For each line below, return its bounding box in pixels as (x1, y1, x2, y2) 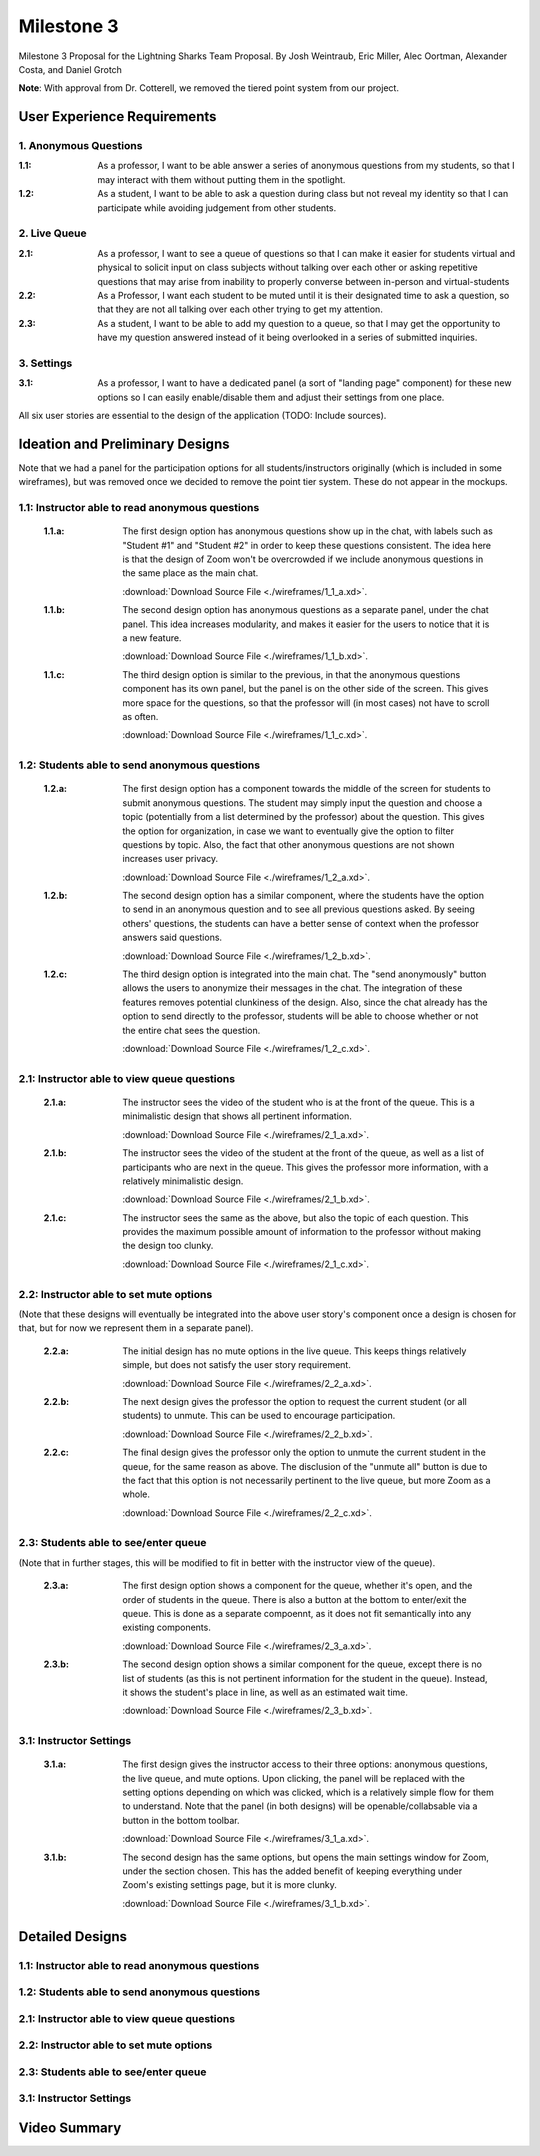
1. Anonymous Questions (18, 139, 143, 153)
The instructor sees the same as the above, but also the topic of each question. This (122, 1211, 469, 1224)
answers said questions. (122, 931, 223, 944)
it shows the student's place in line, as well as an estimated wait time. (122, 1686, 409, 1698)
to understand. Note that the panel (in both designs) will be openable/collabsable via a (122, 1800, 478, 1812)
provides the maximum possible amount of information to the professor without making (122, 1226, 482, 1238)
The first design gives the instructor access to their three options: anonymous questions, (122, 1758, 489, 1770)
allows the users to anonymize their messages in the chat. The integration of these (122, 982, 463, 994)
